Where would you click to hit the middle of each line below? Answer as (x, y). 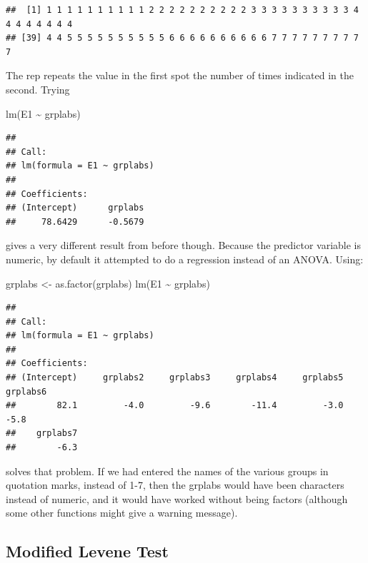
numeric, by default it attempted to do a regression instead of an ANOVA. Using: (185, 259)
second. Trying (38, 89)
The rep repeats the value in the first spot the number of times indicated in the (180, 75)
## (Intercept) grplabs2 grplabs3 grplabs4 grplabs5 (175, 378)
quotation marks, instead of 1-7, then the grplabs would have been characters (175, 485)
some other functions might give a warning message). (122, 513)
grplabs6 (26, 391)
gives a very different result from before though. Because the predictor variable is (184, 245)
